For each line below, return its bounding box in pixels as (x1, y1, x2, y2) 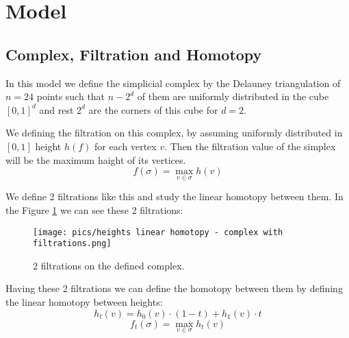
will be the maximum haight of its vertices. (5, 152, 186, 167)
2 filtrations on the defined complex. (33, 258, 185, 272)
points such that (36, 89, 105, 104)
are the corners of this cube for (88, 102, 218, 117)
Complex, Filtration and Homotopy (5, 43, 262, 64)
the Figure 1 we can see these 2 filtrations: (5, 202, 183, 217)
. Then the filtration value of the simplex (164, 138, 336, 153)
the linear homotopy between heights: (5, 295, 163, 309)
